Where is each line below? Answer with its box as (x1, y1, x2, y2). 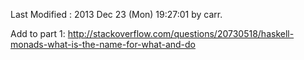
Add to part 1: (10, 28, 66, 39)
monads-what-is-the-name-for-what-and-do (10, 39, 196, 50)
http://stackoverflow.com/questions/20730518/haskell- (67, 28, 295, 39)
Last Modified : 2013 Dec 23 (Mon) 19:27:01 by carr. (10, 9, 223, 20)
